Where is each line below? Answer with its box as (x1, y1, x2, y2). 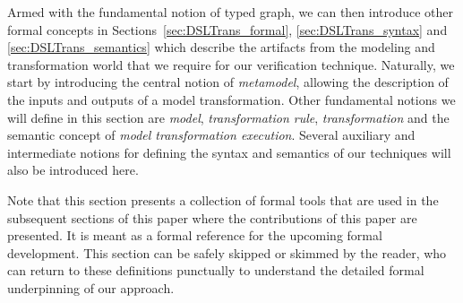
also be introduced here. (7, 160, 139, 179)
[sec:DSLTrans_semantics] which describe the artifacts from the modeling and (7, 38, 435, 56)
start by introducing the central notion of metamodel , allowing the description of (7, 73, 449, 91)
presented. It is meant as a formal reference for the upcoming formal (7, 226, 382, 245)
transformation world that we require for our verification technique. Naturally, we (7, 55, 455, 74)
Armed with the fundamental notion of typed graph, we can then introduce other (7, 3, 453, 21)
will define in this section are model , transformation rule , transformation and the (7, 108, 450, 126)
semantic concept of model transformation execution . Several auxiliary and (7, 126, 416, 144)
